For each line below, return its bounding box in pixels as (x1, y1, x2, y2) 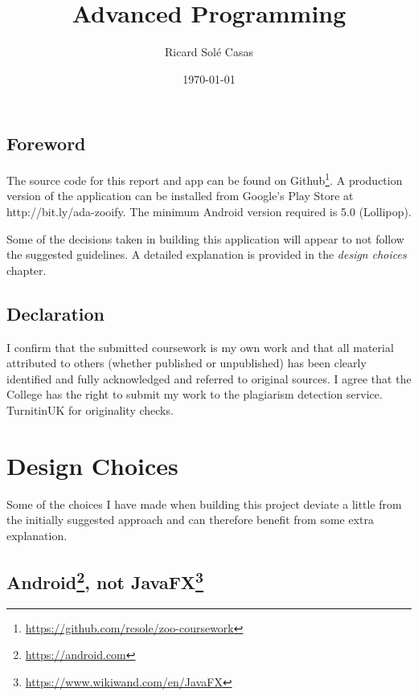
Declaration (6, 301, 105, 325)
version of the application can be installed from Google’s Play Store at (6, 187, 354, 204)
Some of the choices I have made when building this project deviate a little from (6, 495, 402, 512)
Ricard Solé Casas (164, 43, 254, 60)
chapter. (6, 261, 47, 278)
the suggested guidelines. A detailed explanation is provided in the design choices (6, 246, 407, 263)
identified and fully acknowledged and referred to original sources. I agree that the (6, 370, 412, 387)
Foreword (6, 131, 86, 156)
